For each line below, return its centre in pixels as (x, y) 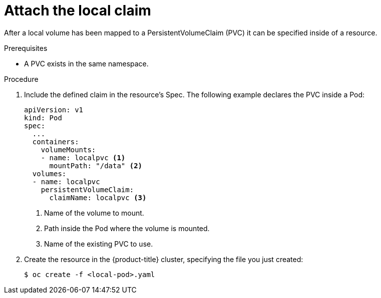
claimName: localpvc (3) (98, 197)
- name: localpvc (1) (83, 157)
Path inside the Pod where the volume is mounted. (127, 228)
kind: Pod (43, 118)
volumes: (49, 173)
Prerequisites (26, 48)
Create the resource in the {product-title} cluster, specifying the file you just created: (164, 259)
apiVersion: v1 (54, 110)
